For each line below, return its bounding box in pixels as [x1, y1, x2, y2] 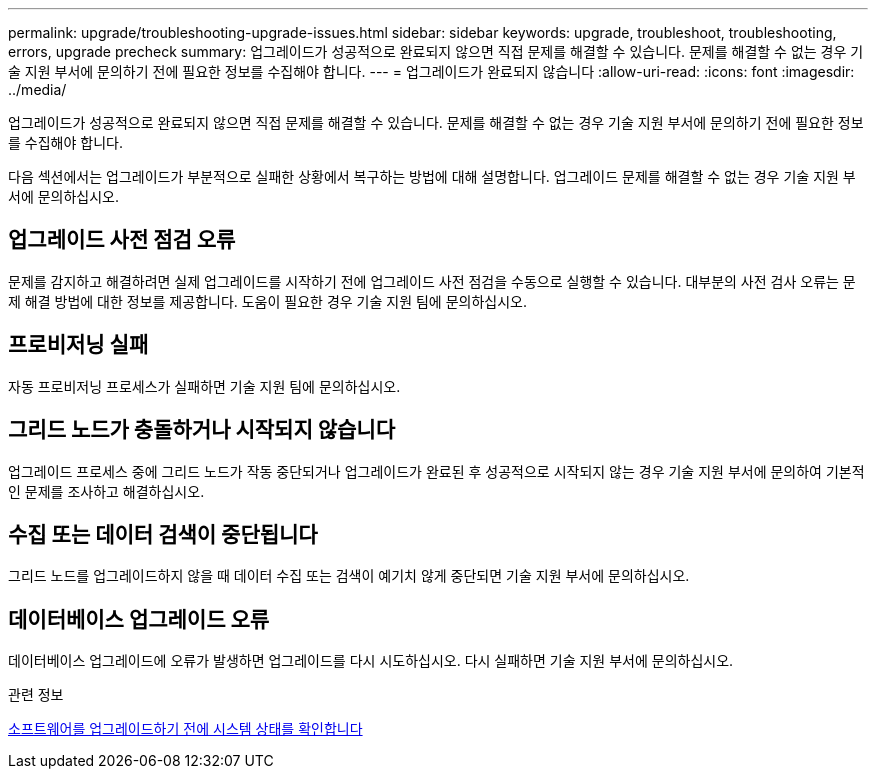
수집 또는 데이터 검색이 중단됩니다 [8, 521, 318, 547]
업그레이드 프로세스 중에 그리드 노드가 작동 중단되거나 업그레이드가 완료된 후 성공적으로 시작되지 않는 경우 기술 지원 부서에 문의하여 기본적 [8, 462, 865, 480]
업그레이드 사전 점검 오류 [8, 227, 236, 253]
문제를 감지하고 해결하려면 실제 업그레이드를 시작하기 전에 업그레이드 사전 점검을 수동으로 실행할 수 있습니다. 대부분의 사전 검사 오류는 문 [8, 272, 856, 290]
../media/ [8, 81, 67, 98]
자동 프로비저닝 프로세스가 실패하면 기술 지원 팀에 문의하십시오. [8, 377, 401, 395]
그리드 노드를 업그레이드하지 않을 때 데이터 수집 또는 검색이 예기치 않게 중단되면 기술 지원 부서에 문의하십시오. [8, 567, 690, 585]
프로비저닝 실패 [8, 332, 149, 358]
